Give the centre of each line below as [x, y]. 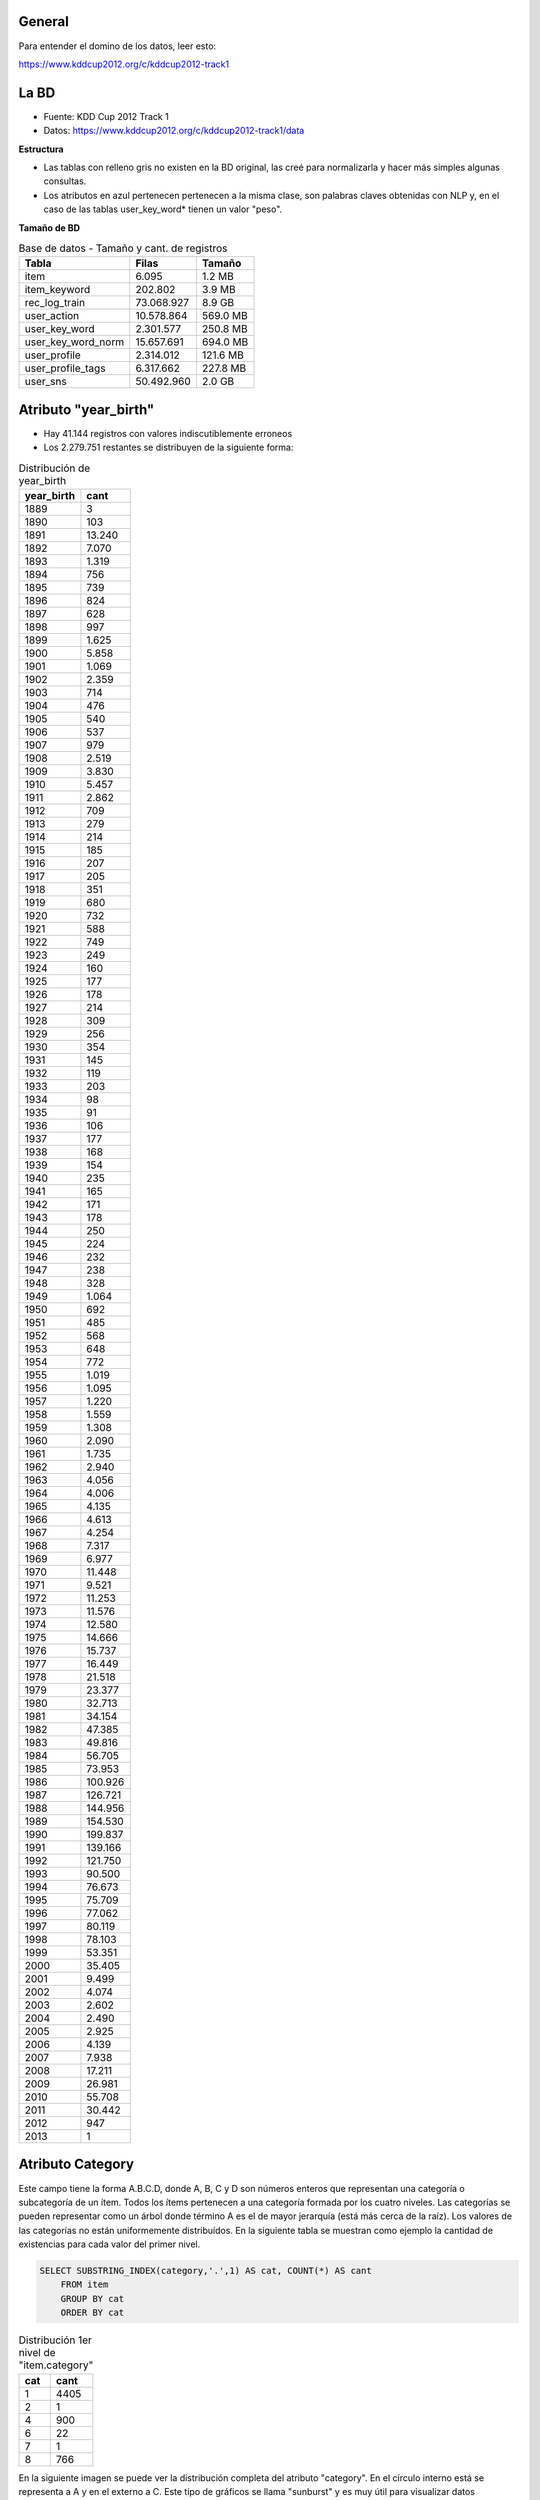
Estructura [41, 149]
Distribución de [54, 468]
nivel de [37, 2353]
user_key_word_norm [74, 342]
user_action [52, 316]
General [44, 21]
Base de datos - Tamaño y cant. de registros [123, 248]
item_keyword [57, 290]
